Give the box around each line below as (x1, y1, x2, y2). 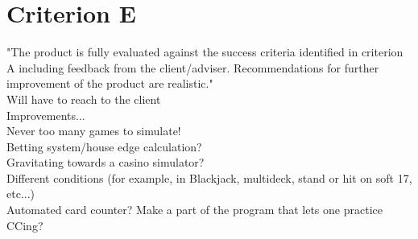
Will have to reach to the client (6, 90, 161, 107)
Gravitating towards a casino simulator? (6, 154, 205, 171)
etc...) (6, 185, 35, 202)
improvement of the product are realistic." (6, 75, 213, 92)
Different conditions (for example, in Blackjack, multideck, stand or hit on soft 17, (6, 169, 412, 186)
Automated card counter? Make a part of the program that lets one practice (6, 201, 383, 218)
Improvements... (6, 106, 85, 123)
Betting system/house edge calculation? (6, 138, 202, 155)
